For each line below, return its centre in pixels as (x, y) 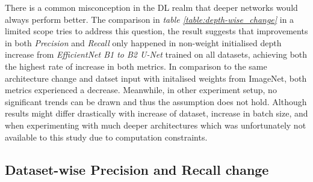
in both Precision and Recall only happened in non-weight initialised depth (143, 42)
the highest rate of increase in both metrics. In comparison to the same (136, 66)
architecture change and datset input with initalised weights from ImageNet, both (156, 78)
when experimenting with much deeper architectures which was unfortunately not (156, 125)
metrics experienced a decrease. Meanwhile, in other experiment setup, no (141, 90)
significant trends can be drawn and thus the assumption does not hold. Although (156, 101)
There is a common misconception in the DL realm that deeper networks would (151, 7)
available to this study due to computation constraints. (106, 137)
